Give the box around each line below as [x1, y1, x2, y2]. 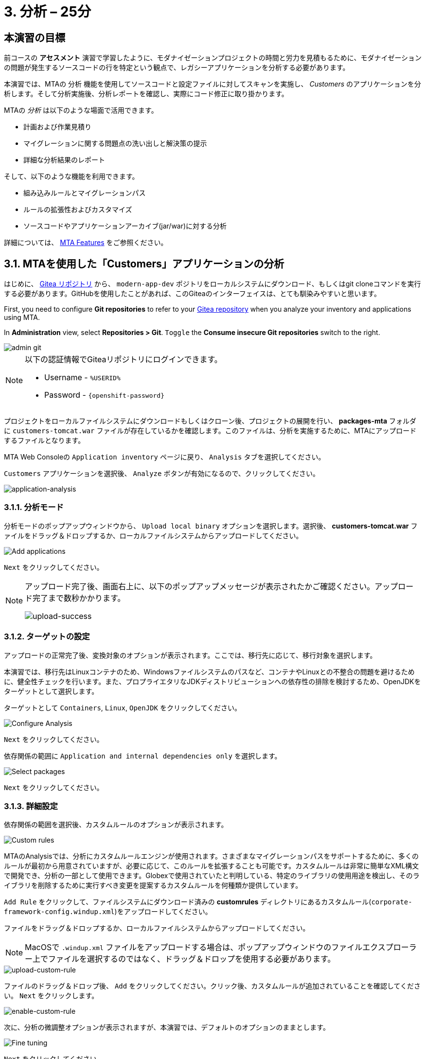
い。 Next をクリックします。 [4, 991, 99, 1000]
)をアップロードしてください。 [114, 907, 212, 916]
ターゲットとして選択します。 [4, 687, 99, 695]
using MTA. [4, 313, 40, 322]
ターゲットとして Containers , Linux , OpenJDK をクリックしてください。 [4, 703, 242, 712]
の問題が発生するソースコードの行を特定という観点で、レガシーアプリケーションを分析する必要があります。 [4, 63, 350, 72]
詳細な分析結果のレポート [23, 156, 105, 164]
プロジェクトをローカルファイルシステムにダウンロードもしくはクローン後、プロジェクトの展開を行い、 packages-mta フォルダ [4, 417, 417, 425]
